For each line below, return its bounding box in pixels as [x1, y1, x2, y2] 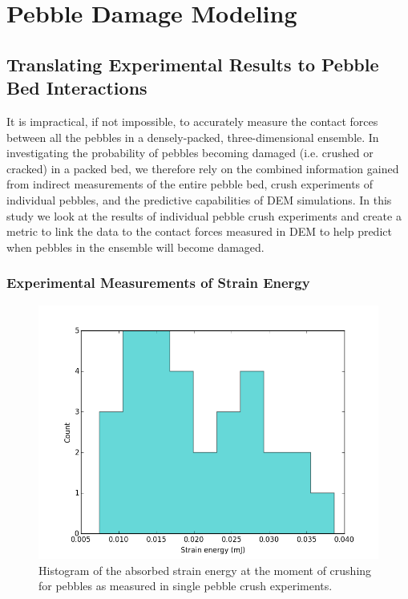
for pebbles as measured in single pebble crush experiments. [38, 577, 333, 594]
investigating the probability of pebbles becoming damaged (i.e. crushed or [6, 144, 374, 161]
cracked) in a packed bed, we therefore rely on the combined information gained [6, 160, 399, 176]
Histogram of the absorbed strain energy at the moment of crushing [38, 561, 372, 578]
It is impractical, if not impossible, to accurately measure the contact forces [6, 112, 378, 129]
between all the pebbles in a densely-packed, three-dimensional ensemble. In [6, 128, 379, 145]
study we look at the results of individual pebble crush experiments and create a [6, 207, 402, 224]
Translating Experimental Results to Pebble [6, 51, 379, 76]
